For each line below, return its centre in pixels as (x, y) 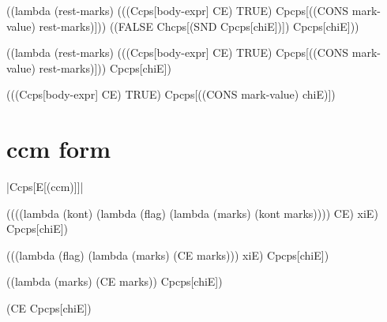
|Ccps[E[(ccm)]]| (45, 187)
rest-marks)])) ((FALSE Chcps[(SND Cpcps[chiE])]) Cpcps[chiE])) (199, 26)
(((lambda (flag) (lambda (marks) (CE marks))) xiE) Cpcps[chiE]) (168, 255)
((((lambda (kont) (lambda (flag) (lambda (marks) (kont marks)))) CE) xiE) (192, 213)
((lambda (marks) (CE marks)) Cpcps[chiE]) (115, 281)
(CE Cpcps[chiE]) (49, 308)
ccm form (59, 149)
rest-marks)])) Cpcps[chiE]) (105, 67)
